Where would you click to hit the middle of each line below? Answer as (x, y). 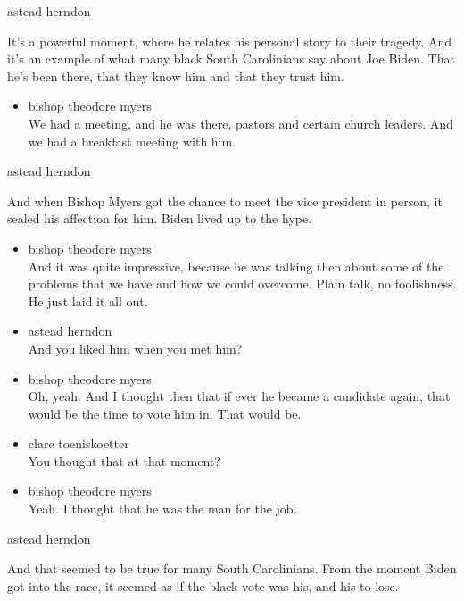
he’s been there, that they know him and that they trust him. (176, 75)
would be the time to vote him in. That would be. (165, 413)
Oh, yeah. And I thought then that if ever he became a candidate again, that (239, 396)
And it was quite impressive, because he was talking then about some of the (236, 266)
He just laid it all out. (88, 300)
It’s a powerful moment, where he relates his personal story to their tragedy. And (230, 41)
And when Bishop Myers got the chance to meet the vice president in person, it (225, 200)
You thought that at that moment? (124, 460)
